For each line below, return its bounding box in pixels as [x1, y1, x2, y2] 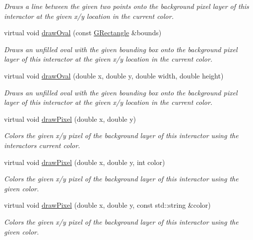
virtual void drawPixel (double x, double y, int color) [4, 157, 165, 167]
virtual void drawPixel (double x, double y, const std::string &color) [4, 200, 211, 210]
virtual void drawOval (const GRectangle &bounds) [4, 27, 162, 38]
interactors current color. [4, 140, 80, 150]
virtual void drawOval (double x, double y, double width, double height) [4, 70, 224, 80]
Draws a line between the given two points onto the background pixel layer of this [4, 1, 249, 11]
